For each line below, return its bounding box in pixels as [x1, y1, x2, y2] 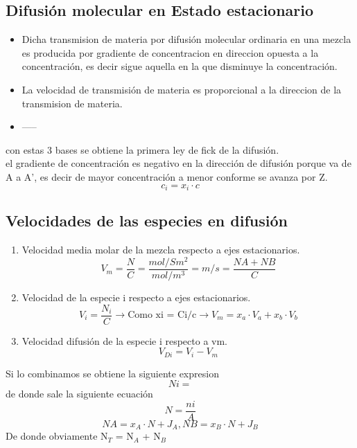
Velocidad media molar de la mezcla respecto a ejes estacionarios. [21, 242, 300, 257]
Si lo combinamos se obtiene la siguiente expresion [6, 366, 219, 380]
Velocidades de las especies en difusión [6, 210, 288, 231]
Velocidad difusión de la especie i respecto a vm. [21, 333, 227, 348]
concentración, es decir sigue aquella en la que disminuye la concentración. [21, 59, 338, 73]
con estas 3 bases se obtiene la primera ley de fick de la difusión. [6, 142, 279, 156]
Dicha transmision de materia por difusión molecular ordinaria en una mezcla [21, 32, 351, 46]
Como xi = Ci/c [128, 310, 197, 320]
